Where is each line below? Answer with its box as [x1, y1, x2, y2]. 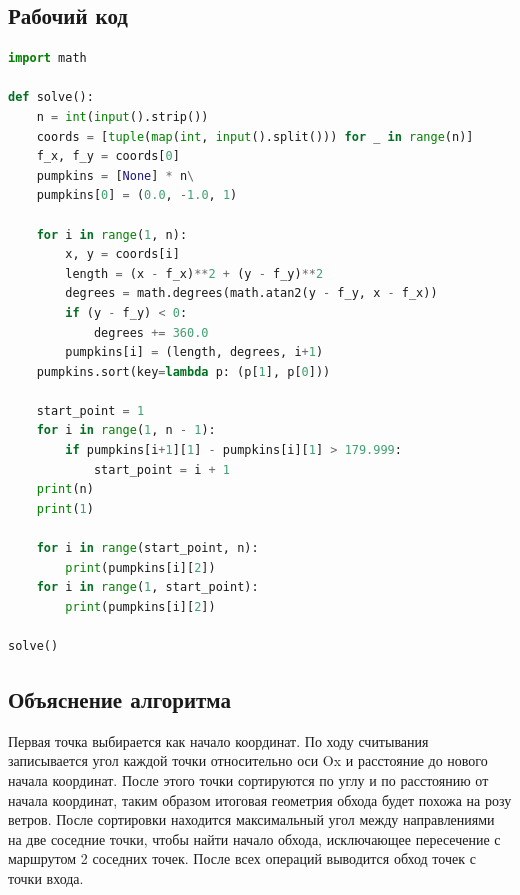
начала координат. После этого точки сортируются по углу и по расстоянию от [8, 770, 489, 790]
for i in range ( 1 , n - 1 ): [36, 423, 216, 438]
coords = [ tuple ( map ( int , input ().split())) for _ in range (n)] [36, 129, 474, 144]
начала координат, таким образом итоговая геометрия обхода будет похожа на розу [8, 789, 512, 810]
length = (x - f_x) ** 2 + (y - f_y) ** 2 [65, 266, 324, 281]
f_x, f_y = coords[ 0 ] [36, 149, 180, 164]
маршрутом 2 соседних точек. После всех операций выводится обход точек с [8, 848, 476, 869]
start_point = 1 [36, 403, 145, 418]
